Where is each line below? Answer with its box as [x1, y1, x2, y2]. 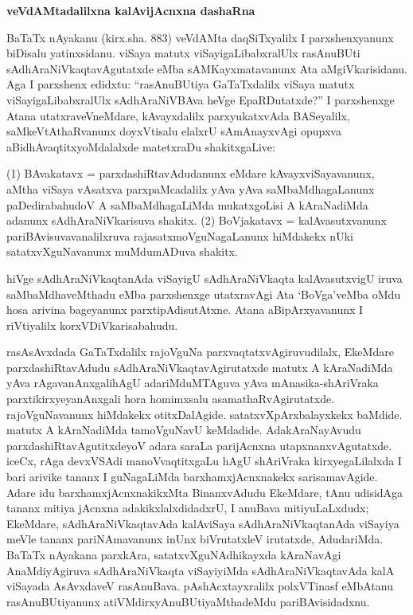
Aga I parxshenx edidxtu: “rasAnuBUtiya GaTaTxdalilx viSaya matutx [6, 76, 355, 92]
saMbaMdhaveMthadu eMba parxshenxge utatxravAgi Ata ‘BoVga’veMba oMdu [6, 285, 401, 302]
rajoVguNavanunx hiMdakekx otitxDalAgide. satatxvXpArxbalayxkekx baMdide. [6, 405, 403, 422]
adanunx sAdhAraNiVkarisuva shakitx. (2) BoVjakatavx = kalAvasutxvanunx [6, 212, 387, 229]
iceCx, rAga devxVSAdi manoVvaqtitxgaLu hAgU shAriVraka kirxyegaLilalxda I [6, 452, 402, 469]
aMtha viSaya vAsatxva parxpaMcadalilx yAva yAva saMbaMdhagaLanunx [6, 180, 375, 197]
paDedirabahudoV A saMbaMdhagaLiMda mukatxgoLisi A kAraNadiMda [6, 196, 368, 213]
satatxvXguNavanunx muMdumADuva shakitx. [6, 243, 238, 260]
